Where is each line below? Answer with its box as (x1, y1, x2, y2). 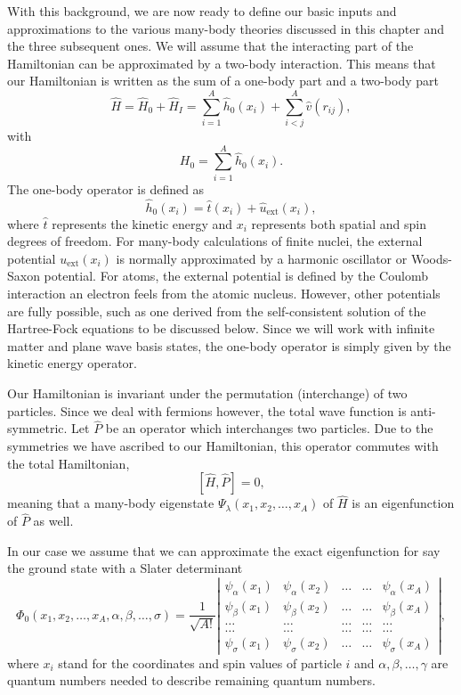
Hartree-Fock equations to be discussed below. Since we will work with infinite (7, 319, 435, 338)
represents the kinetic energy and (52, 214, 233, 233)
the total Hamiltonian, (7, 454, 130, 472)
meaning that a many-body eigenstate (7, 494, 214, 512)
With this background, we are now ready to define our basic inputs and (7, 2, 397, 20)
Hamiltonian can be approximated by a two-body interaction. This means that (7, 53, 436, 72)
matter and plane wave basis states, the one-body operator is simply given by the (7, 336, 451, 355)
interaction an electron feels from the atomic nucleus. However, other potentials (7, 284, 441, 302)
